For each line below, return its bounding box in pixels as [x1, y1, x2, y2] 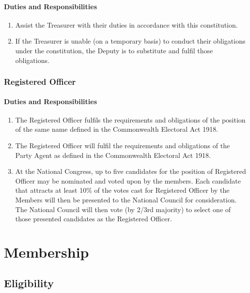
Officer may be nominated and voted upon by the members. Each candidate [15, 175, 241, 185]
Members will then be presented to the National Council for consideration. [15, 194, 237, 204]
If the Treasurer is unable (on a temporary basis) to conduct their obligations [15, 36, 246, 46]
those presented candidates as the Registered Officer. [15, 214, 172, 224]
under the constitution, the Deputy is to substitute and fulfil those [15, 45, 213, 55]
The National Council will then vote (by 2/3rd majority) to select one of [15, 204, 231, 214]
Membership [4, 242, 89, 262]
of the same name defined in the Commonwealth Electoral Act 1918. [15, 124, 219, 134]
